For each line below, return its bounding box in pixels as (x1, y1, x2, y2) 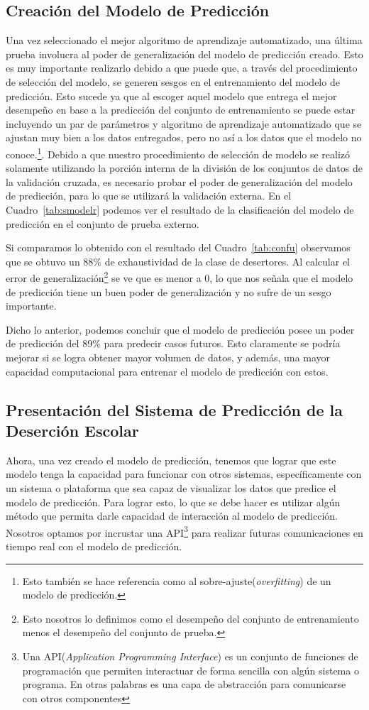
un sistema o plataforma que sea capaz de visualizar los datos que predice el (6, 480, 336, 495)
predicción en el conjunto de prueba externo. (6, 216, 199, 231)
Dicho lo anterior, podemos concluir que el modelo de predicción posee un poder (6, 322, 355, 337)
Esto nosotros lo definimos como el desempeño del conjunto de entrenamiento (22, 611, 359, 626)
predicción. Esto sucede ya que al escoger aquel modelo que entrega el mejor (6, 88, 337, 103)
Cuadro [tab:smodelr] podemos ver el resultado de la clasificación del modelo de (6, 202, 354, 217)
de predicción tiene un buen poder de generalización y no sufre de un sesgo (6, 284, 331, 299)
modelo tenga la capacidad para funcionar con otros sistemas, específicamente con (6, 466, 362, 481)
